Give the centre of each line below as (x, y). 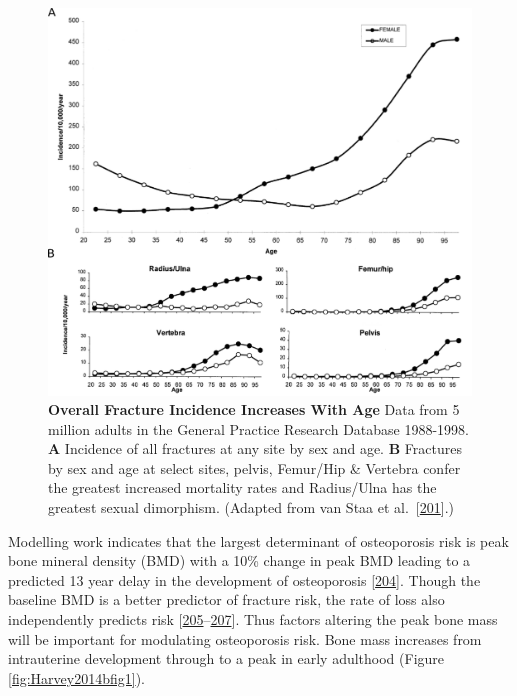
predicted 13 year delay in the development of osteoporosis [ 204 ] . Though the (244, 579)
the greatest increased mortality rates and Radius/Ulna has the (242, 487)
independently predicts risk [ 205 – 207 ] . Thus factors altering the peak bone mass (253, 619)
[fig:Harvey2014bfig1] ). (76, 677)
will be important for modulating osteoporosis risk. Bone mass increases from (245, 638)
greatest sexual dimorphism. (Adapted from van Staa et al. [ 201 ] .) (251, 507)
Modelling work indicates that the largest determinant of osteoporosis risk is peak (258, 540)
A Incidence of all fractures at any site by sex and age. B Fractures (255, 448)
